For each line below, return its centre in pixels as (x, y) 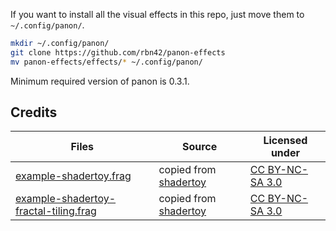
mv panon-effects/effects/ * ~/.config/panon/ (106, 62)
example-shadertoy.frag (73, 176)
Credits (34, 112)
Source (199, 147)
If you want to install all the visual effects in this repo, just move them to (157, 14)
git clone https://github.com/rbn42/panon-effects (118, 52)
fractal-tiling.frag (56, 211)
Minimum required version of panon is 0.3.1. (100, 81)
